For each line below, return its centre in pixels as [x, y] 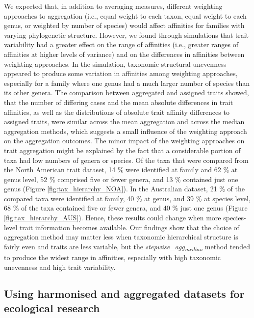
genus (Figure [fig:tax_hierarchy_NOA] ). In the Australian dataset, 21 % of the [125, 189]
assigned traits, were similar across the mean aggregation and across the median [124, 121]
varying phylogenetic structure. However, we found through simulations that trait [127, 35]
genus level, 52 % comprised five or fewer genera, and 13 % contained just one [121, 179]
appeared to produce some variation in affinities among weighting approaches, [121, 73]
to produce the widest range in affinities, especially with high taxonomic [113, 257]
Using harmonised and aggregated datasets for [124, 293]
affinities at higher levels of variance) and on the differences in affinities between [124, 54]
